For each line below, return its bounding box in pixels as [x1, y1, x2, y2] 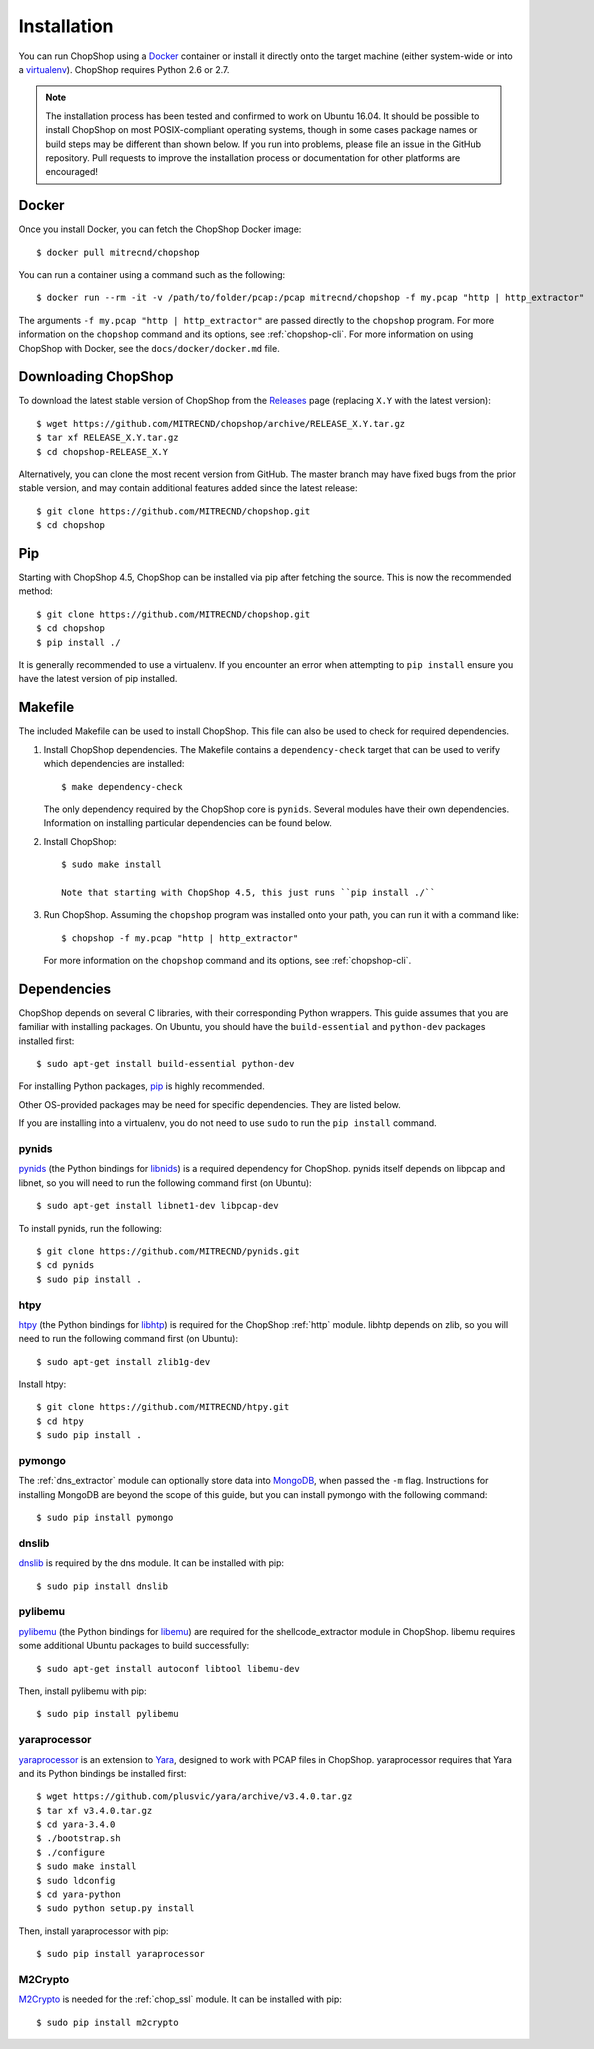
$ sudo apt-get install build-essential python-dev [36, 1058, 295, 1070]
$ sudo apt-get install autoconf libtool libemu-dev [36, 1663, 300, 1674]
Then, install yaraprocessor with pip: [18, 1925, 169, 1937]
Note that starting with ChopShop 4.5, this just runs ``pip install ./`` [61, 886, 436, 898]
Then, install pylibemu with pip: [18, 1685, 147, 1697]
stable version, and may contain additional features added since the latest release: [18, 482, 358, 494]
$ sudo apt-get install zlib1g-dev [36, 1356, 211, 1367]
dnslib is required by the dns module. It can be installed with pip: [18, 1557, 285, 1569]
